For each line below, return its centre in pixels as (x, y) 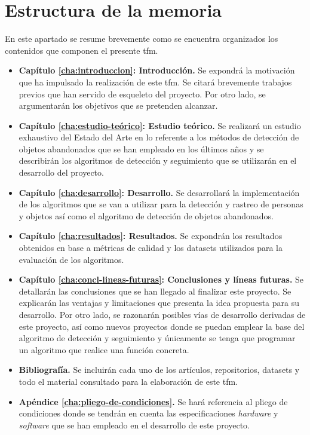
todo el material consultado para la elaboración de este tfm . (128, 381)
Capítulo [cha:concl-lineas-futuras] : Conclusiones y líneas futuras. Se (161, 279)
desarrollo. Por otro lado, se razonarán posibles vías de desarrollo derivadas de (162, 314)
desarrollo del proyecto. (61, 172)
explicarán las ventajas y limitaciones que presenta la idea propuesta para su (159, 303)
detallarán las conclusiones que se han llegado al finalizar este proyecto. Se (155, 291)
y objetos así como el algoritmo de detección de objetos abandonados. (146, 215)
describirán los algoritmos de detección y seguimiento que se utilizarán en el (158, 160)
